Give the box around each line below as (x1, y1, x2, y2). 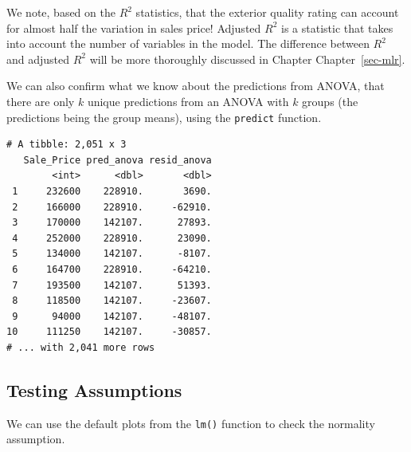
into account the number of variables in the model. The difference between (6, 35, 370, 52)
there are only (6, 92, 75, 109)
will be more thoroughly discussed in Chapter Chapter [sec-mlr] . (89, 50, 405, 67)
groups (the (302, 92, 358, 109)
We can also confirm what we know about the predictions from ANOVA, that (6, 77, 385, 94)
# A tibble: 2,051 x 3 (6, 139, 127, 151)
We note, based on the (6, 4, 115, 20)
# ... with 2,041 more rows (6, 341, 155, 353)
